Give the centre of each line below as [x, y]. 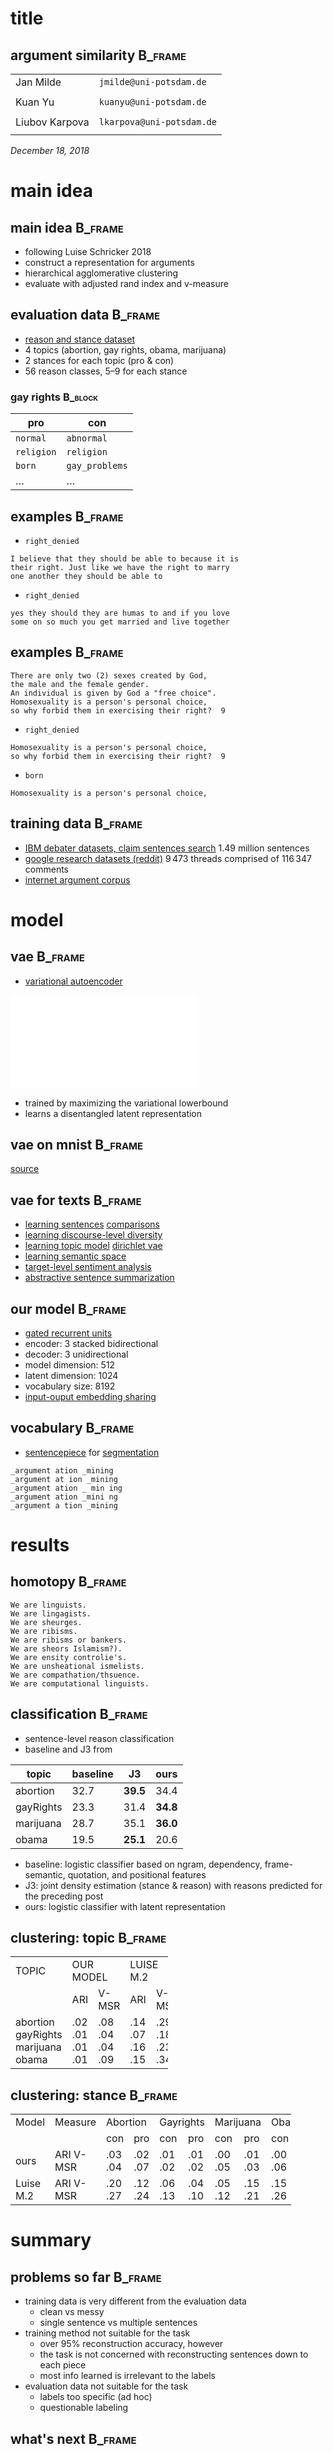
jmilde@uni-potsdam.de [152, 82]
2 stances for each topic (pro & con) [99, 360]
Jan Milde [38, 82]
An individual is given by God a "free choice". [113, 693]
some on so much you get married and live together [120, 622]
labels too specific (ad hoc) [96, 2397]
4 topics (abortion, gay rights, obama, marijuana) [125, 349]
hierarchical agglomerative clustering [101, 273]
